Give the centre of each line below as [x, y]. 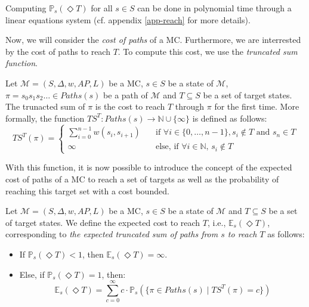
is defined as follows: [230, 118]
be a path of [126, 94]
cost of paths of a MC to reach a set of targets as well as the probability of [142, 179]
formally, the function [45, 118]
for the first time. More [257, 106]
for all [102, 8]
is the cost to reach [130, 106]
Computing [26, 8]
